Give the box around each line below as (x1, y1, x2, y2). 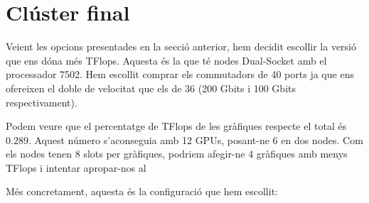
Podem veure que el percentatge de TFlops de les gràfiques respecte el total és (6, 119, 347, 133)
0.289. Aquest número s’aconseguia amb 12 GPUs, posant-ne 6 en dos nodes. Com (6, 132, 363, 147)
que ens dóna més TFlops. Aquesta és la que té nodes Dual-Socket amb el (6, 53, 327, 67)
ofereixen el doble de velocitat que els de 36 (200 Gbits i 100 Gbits (6, 80, 296, 95)
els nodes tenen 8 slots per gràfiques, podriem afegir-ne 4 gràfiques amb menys (6, 146, 348, 161)
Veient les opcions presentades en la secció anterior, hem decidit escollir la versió (6, 39, 356, 54)
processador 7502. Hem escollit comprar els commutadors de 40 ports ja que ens (6, 67, 354, 82)
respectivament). (6, 94, 77, 109)
